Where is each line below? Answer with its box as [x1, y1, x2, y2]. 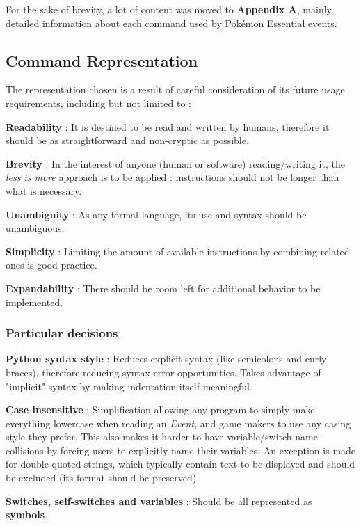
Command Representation [6, 49, 198, 71]
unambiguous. [6, 221, 65, 235]
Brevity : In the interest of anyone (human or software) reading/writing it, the [6, 156, 345, 170]
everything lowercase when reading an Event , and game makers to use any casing [6, 415, 351, 430]
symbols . [6, 507, 47, 522]
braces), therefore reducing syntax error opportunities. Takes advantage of [6, 365, 321, 379]
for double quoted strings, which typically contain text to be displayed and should [6, 456, 355, 471]
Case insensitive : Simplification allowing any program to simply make [6, 402, 315, 417]
